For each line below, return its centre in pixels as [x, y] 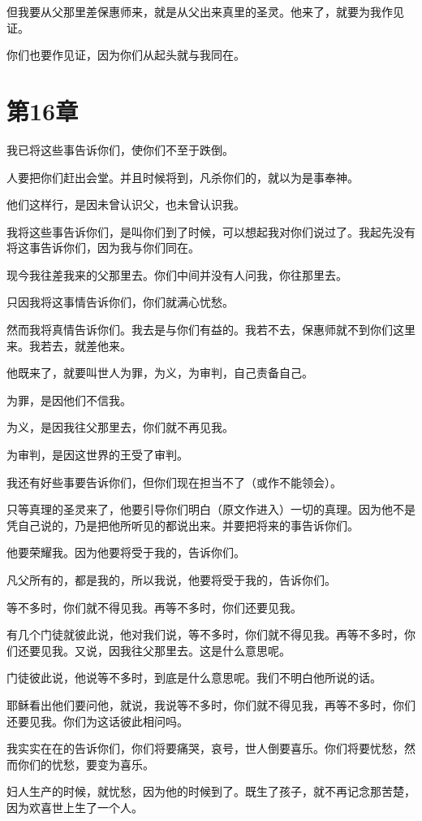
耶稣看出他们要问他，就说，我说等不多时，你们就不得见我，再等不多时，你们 [211, 704]
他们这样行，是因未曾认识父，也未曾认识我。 [126, 204]
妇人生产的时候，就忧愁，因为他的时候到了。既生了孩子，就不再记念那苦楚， [211, 791]
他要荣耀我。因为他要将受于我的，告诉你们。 [126, 552]
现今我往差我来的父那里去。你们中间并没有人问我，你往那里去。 [177, 274]
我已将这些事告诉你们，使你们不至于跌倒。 [120, 149]
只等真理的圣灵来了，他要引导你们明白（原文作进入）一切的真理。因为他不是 [211, 509]
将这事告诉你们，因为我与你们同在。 [103, 248]
